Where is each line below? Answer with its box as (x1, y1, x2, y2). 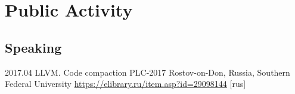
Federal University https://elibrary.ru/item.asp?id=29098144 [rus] (5, 77, 246, 90)
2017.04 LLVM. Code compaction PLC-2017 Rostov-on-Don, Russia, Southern (5, 66, 290, 78)
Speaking (5, 38, 62, 56)
